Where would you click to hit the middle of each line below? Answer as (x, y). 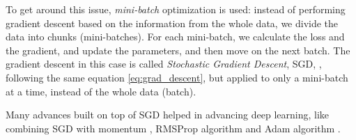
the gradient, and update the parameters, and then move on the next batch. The (178, 50)
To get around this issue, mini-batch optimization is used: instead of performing (176, 9)
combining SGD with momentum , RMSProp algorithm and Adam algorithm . (173, 128)
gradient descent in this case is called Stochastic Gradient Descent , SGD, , (164, 64)
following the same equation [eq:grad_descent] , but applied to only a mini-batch (177, 77)
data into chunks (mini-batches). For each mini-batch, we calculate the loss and (175, 37)
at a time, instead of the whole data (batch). (101, 91)
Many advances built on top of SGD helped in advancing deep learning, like (168, 115)
